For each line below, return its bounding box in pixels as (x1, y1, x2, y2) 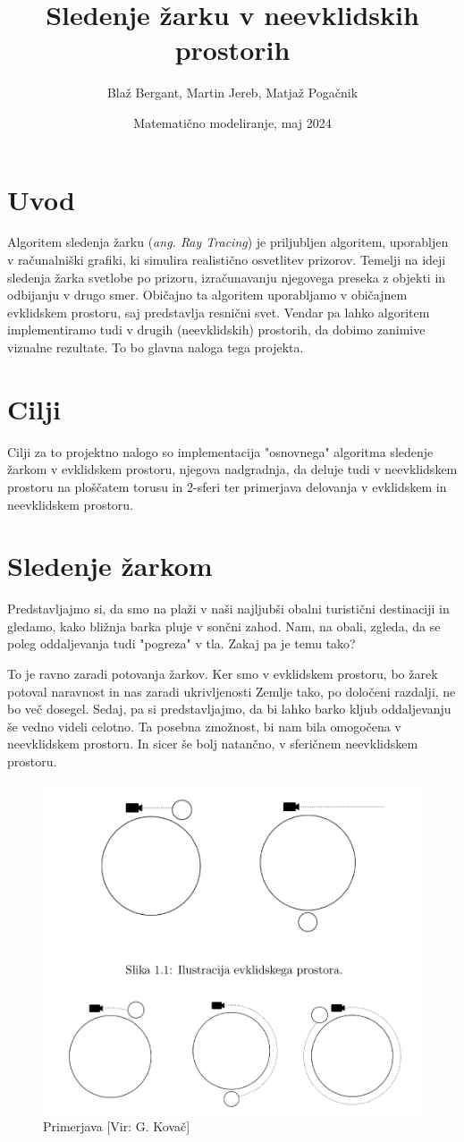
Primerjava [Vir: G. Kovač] (43, 1117, 190, 1136)
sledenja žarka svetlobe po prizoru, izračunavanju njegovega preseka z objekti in (7, 267, 446, 286)
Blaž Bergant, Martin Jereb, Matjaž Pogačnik (106, 83, 359, 102)
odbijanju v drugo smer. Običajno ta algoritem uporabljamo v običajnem (7, 285, 408, 304)
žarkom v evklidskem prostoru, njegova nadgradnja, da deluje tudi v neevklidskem (7, 460, 458, 478)
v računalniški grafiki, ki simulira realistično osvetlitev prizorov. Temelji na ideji (7, 250, 446, 269)
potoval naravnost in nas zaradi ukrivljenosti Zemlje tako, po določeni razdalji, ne (7, 681, 456, 700)
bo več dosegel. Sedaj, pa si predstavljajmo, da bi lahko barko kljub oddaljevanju (7, 699, 451, 718)
